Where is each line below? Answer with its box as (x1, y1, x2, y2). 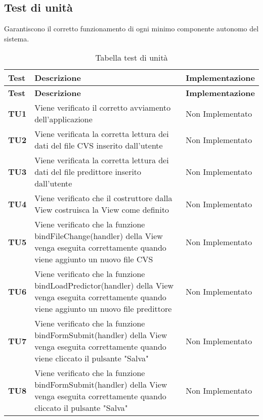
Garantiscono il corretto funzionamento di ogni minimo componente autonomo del (4, 23, 259, 34)
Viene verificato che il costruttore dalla (34, 192, 172, 204)
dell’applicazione (34, 113, 93, 125)
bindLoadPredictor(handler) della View (34, 279, 174, 292)
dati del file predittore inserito (34, 166, 142, 178)
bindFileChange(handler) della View (34, 230, 163, 242)
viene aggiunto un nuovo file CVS (34, 253, 153, 265)
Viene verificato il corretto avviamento (34, 102, 171, 114)
